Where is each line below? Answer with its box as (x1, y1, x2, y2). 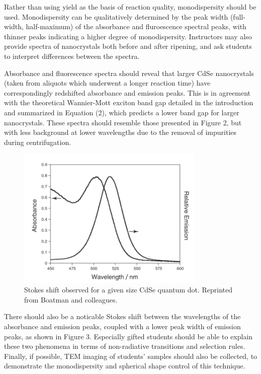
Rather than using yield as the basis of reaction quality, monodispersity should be (4, 2, 256, 12)
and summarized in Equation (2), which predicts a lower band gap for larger (4, 107, 239, 117)
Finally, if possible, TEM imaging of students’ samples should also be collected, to (4, 350, 257, 361)
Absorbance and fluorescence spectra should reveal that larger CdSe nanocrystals (4, 67, 254, 78)
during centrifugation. (4, 136, 71, 147)
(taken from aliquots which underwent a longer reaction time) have (4, 78, 211, 88)
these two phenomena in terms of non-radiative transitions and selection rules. (4, 341, 245, 351)
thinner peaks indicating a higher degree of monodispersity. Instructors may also (4, 31, 252, 41)
